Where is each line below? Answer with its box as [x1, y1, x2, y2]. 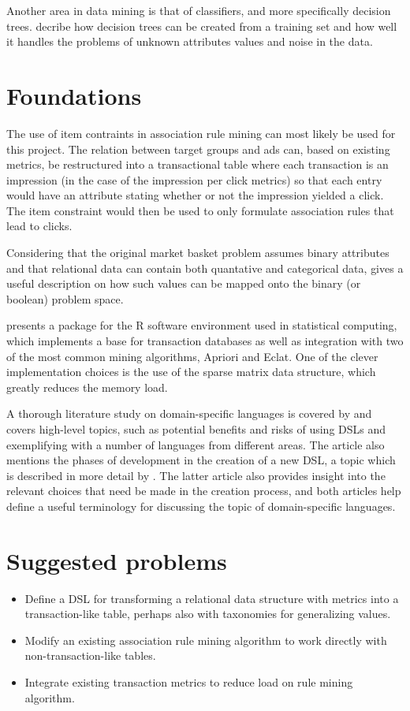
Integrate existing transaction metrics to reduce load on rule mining [24, 674, 353, 691]
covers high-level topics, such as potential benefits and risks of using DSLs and [6, 421, 386, 437]
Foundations [6, 79, 142, 111]
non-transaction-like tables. [24, 647, 156, 664]
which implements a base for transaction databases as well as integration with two [6, 333, 404, 349]
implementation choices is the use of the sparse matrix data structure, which [6, 363, 376, 380]
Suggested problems [6, 544, 227, 576]
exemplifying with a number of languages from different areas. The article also [6, 436, 385, 452]
